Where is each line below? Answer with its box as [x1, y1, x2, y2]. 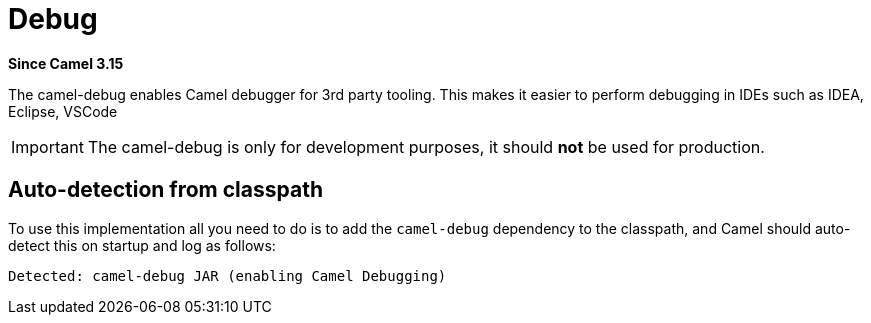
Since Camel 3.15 [8, 54, 124, 72]
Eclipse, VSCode [8, 102, 118, 120]
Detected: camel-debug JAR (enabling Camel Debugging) [8, 267, 447, 284]
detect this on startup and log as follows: [8, 236, 276, 254]
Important [11, 136, 84, 157]
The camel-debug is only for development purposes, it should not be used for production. [87, 136, 765, 157]
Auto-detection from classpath [8, 177, 323, 203]
